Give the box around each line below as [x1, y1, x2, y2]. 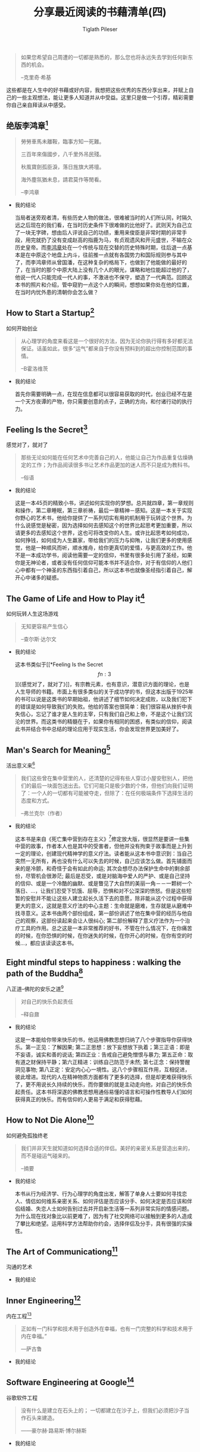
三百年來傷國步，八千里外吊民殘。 [20, 150, 105, 158]
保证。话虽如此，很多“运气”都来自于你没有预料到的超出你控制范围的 [20, 344, 187, 352]
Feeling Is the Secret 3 [6, 423, 88, 434]
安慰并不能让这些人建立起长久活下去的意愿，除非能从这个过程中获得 [25, 895, 192, 902]
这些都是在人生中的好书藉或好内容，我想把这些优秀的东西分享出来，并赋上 [6, 86, 189, 93]
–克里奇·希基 [20, 73, 52, 81]
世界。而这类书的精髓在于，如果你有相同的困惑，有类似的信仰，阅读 [25, 718, 192, 725]
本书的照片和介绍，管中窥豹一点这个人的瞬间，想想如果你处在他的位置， [14, 281, 192, 288]
